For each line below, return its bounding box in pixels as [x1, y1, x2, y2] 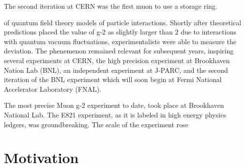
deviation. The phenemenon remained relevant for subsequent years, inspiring [4, 46, 234, 56]
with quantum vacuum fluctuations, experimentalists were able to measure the [4, 36, 236, 46]
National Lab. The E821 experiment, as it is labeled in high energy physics [4, 109, 226, 119]
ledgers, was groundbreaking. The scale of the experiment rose [4, 119, 188, 129]
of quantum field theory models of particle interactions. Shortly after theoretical [4, 17, 242, 27]
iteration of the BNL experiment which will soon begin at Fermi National [4, 74, 222, 84]
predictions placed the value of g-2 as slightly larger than [4, 27, 173, 37]
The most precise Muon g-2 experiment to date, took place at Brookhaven [4, 100, 224, 110]
